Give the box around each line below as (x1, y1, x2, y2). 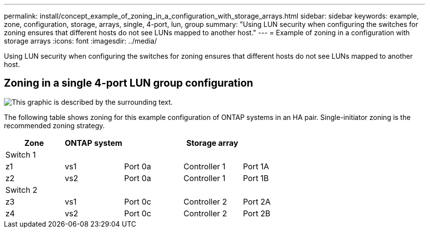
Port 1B (243, 173, 269, 183)
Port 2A (243, 196, 271, 207)
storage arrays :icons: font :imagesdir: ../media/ (4, 37, 157, 45)
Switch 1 (5, 149, 36, 160)
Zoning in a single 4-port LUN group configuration (4, 77, 253, 90)
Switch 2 (5, 185, 38, 195)
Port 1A (243, 161, 269, 171)
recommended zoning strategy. (4, 121, 105, 130)
